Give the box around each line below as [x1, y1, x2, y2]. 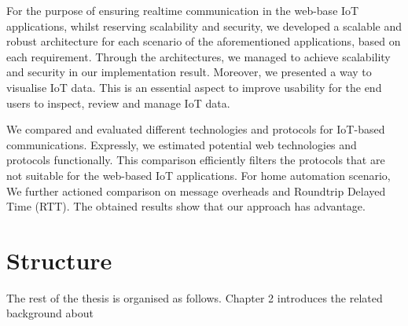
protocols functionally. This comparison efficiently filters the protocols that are [6, 152, 385, 168]
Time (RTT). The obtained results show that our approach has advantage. [6, 198, 366, 214]
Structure [6, 244, 112, 276]
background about [6, 305, 94, 321]
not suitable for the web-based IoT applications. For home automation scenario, [6, 167, 391, 183]
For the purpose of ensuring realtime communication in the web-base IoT [6, 2, 359, 18]
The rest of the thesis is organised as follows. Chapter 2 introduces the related [6, 289, 383, 306]
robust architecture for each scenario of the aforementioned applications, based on [6, 33, 401, 49]
